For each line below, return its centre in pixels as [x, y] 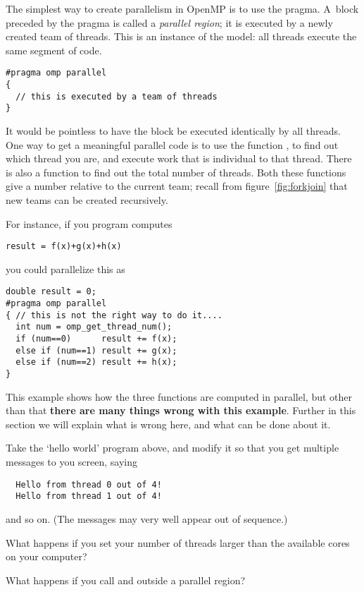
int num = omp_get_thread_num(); [94, 327]
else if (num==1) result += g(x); [96, 350]
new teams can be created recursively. [87, 199]
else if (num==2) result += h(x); [96, 362]
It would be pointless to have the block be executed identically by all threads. [173, 131]
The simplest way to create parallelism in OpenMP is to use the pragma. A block [182, 8]
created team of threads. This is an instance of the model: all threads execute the [181, 36]
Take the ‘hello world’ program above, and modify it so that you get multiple [172, 448]
